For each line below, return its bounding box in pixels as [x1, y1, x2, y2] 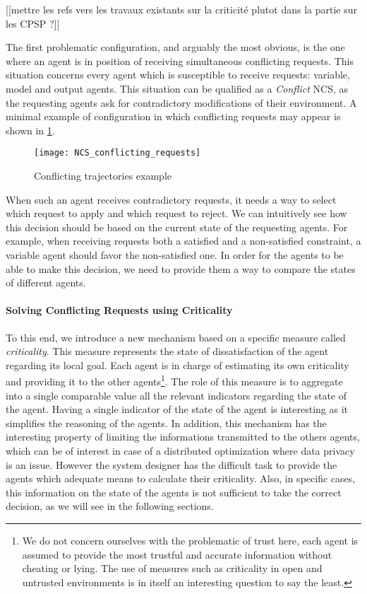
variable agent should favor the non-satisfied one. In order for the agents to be [6, 247, 344, 262]
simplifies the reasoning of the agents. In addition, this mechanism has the [6, 415, 327, 430]
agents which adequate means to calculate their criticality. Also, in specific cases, [6, 471, 356, 486]
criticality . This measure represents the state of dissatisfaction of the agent [6, 344, 329, 359]
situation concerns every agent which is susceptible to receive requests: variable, [6, 67, 350, 82]
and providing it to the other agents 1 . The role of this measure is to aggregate [6, 372, 343, 388]
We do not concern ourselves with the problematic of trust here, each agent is [22, 532, 359, 547]
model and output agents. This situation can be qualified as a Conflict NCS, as [6, 81, 349, 95]
